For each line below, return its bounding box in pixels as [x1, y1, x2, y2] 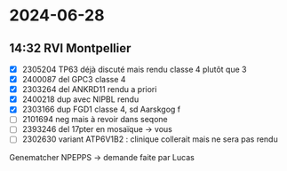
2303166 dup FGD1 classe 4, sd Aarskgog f [21, 104, 181, 115]
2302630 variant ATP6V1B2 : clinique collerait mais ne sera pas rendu [21, 134, 278, 144]
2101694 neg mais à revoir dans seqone [21, 114, 168, 125]
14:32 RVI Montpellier [9, 41, 132, 56]
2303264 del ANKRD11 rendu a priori [21, 84, 157, 95]
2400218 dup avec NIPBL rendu [21, 94, 140, 105]
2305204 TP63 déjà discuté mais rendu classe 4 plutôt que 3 [21, 64, 247, 74]
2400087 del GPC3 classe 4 [21, 74, 126, 85]
